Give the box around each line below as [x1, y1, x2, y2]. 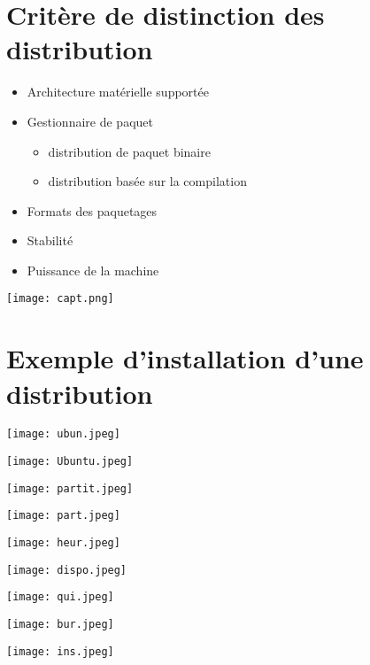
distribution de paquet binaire [48, 142, 211, 160]
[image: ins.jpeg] [6, 645, 114, 658]
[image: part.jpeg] [6, 509, 120, 522]
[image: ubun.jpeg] [6, 428, 120, 441]
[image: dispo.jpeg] [6, 563, 127, 576]
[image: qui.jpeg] [6, 591, 114, 604]
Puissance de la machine [27, 260, 159, 279]
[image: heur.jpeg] [6, 537, 120, 550]
